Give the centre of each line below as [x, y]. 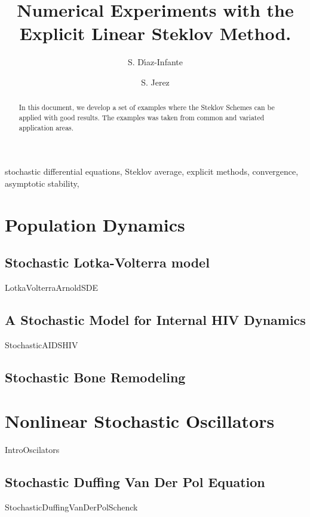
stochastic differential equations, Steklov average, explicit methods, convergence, [152, 171]
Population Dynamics [95, 224]
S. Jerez [155, 82]
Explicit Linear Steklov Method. [155, 33]
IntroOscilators [32, 450]
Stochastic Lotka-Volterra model [107, 262]
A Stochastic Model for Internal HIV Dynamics [155, 320]
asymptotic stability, [42, 183]
